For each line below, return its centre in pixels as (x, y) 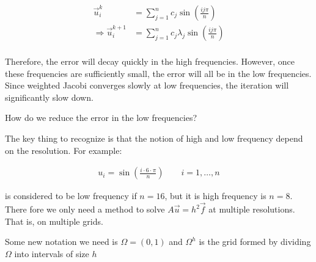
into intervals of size (52, 253)
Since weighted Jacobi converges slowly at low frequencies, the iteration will (147, 85)
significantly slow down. (49, 97)
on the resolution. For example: (64, 150)
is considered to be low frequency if (71, 196)
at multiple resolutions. (252, 209)
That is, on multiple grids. (54, 221)
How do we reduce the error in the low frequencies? (101, 118)
